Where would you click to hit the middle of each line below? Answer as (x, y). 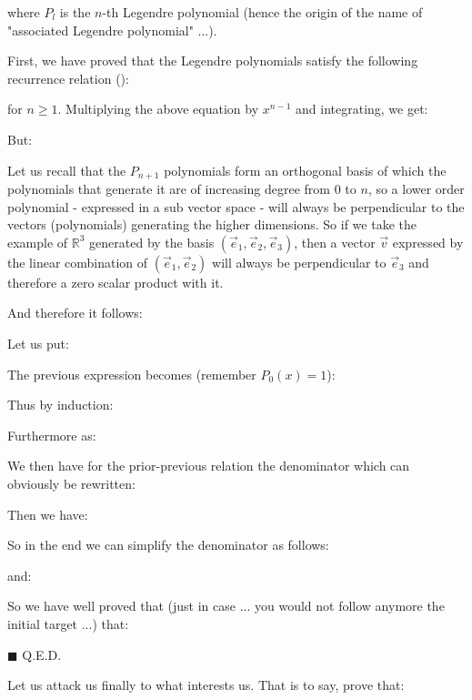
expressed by (428, 242)
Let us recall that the (67, 170)
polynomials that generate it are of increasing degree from (169, 189)
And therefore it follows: (75, 313)
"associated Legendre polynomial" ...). (112, 30)
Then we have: (48, 514)
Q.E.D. (42, 654)
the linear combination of (78, 262)
